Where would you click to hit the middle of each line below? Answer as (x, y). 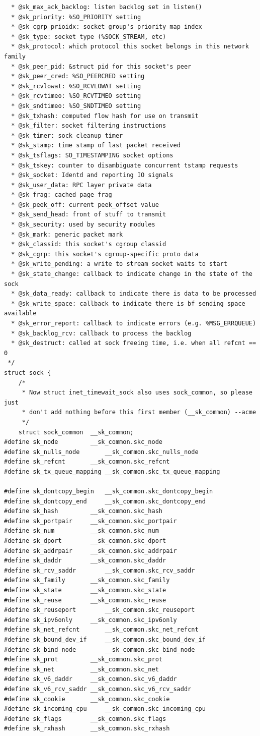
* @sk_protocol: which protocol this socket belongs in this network (130, 47)
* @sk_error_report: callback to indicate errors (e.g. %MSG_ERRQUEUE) (134, 323)
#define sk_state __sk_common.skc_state (85, 590)
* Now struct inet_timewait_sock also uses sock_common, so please (137, 393)
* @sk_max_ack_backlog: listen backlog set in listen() (107, 7)
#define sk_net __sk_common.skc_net (81, 669)
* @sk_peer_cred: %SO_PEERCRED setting (78, 76)
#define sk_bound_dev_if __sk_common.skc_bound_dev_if (105, 640)
